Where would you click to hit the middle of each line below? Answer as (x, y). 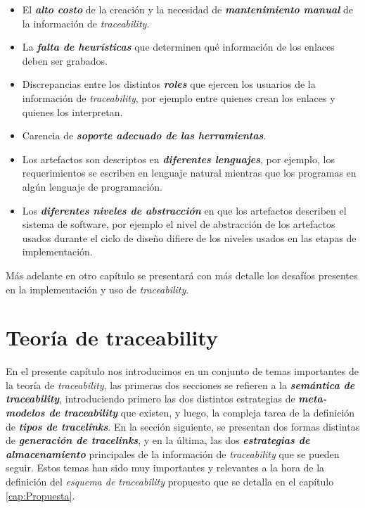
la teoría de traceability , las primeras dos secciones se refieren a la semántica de (180, 385)
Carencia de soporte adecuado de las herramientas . (144, 135)
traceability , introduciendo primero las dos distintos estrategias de (151, 399)
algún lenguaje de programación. (92, 186)
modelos (25, 412)
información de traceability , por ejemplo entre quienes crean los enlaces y (179, 97)
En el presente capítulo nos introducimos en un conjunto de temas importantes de (182, 371)
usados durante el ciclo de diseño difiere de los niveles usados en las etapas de (189, 237)
